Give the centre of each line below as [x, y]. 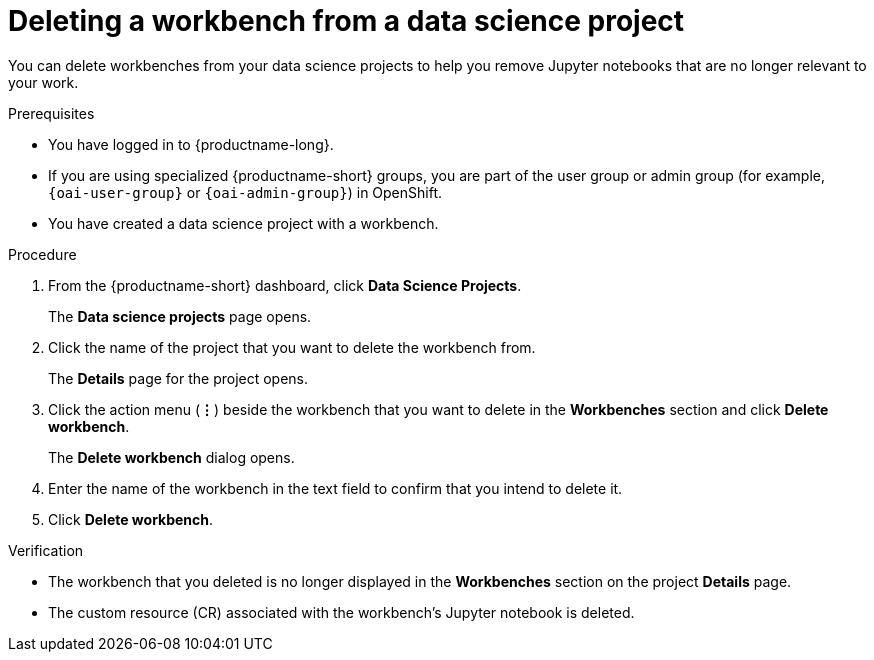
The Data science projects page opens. [180, 316]
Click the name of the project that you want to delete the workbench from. [292, 347]
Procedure [42, 254]
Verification [46, 550]
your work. [43, 82]
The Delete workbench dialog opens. [171, 457]
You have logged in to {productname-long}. [191, 144]
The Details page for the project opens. [178, 378]
